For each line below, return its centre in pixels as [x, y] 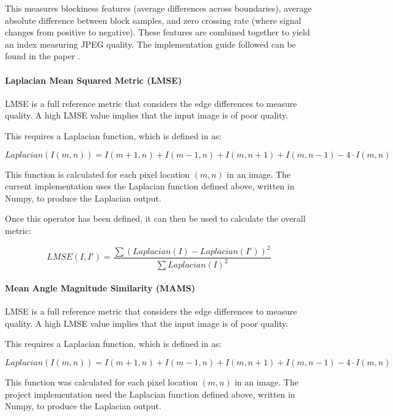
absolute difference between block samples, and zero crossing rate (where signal [153, 20]
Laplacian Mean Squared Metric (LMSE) [94, 80]
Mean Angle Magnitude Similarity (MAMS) [100, 288]
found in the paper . [42, 56]
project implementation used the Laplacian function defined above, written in [150, 394]
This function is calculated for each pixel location [97, 174]
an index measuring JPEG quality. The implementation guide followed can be [151, 44]
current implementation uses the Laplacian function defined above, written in [150, 186]
